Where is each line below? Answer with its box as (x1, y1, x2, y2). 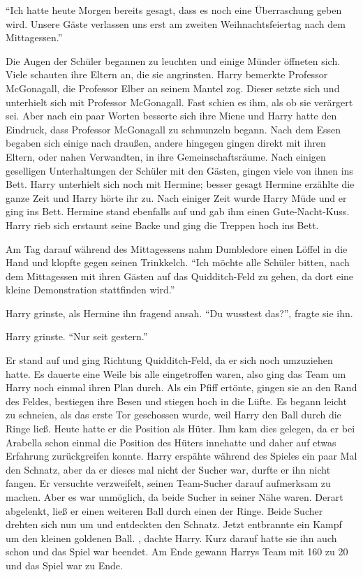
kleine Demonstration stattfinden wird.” (6, 282, 175, 297)
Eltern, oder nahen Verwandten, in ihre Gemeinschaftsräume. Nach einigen (6, 149, 326, 163)
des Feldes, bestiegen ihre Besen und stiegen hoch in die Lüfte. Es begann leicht (6, 393, 347, 408)
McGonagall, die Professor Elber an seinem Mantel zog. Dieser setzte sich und (6, 80, 340, 95)
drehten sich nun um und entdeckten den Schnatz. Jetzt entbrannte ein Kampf (6, 517, 342, 532)
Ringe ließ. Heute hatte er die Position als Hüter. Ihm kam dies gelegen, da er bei (6, 421, 355, 436)
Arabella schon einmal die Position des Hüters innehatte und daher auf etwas (6, 434, 336, 449)
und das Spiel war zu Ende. (6, 557, 123, 572)
